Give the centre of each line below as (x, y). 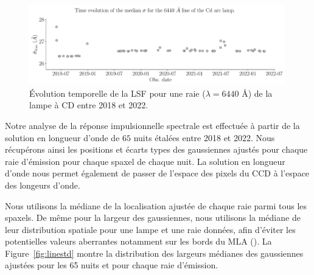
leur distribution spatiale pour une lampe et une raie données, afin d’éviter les (150, 229)
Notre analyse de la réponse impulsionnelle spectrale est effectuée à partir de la (152, 125)
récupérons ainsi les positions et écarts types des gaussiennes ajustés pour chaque (156, 149)
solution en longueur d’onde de (62, 137)
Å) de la (257, 93)
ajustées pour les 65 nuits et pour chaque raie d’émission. (112, 265)
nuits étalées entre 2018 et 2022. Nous (204, 137)
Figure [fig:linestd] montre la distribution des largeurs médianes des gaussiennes (154, 253)
